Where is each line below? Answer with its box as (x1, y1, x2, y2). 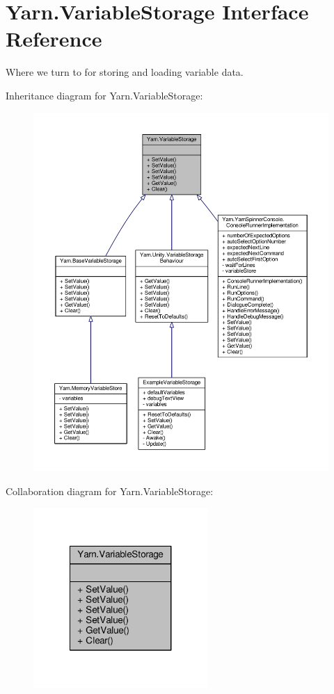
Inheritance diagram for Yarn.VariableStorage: (6, 88, 203, 102)
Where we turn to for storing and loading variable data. (6, 65, 244, 79)
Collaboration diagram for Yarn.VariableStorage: (6, 483, 214, 498)
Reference (6, 24, 102, 53)
